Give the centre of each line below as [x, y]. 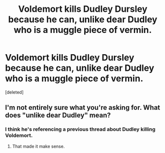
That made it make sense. [38, 146]
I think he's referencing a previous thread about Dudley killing [80, 129]
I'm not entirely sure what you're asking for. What [83, 107]
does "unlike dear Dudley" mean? [58, 115]
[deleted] [14, 92]
